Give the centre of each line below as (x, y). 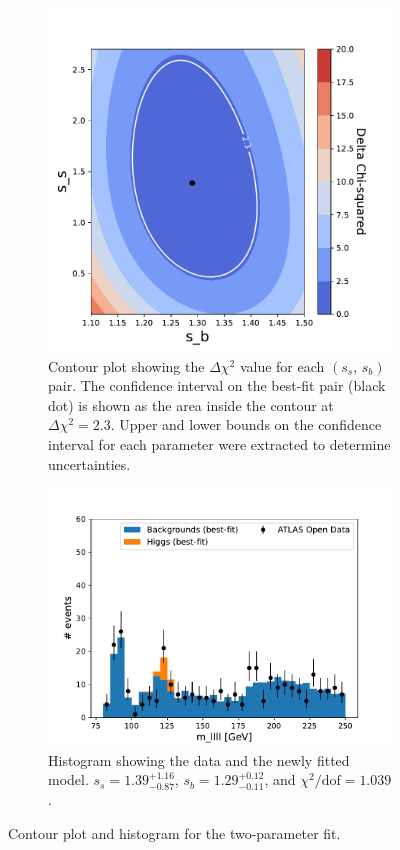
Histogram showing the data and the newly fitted (199, 759)
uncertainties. (89, 463)
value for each (282, 365)
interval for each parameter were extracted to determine (219, 443)
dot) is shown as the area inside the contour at (191, 404)
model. (68, 779)
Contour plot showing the (126, 365)
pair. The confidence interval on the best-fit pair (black (217, 385)
